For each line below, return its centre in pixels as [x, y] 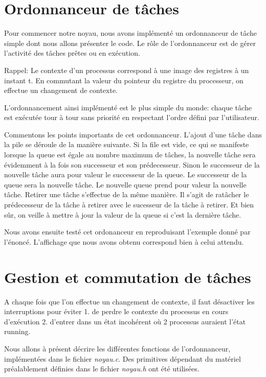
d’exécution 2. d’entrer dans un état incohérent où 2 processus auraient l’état [125, 321]
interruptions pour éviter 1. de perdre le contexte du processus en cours [116, 311]
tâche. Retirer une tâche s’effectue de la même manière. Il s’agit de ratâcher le [127, 194]
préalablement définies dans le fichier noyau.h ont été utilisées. [102, 369]
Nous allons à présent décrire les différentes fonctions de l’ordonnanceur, [117, 348]
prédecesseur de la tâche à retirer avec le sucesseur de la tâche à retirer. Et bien [129, 205]
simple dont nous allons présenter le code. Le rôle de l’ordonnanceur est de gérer [130, 43]
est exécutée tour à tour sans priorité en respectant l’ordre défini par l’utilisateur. [132, 117]
